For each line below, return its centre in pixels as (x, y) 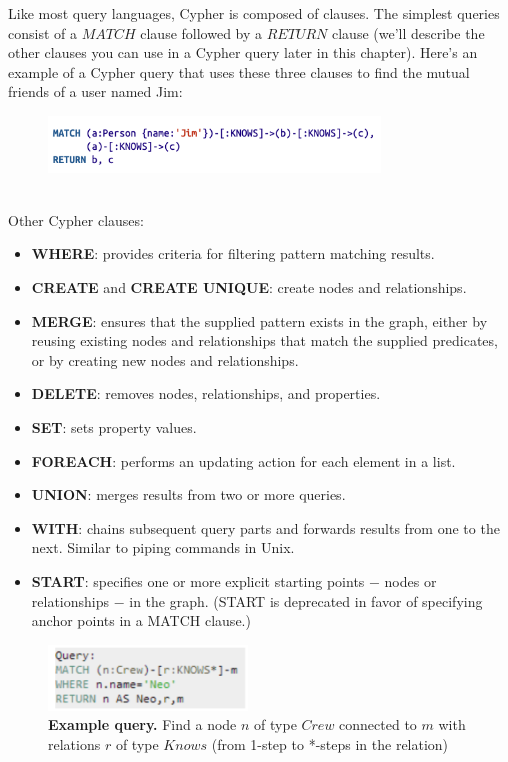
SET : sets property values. (114, 426)
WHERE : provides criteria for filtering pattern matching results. (233, 253)
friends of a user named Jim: (95, 91)
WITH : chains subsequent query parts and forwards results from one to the (265, 527)
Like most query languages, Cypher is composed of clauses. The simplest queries (254, 13)
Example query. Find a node (142, 724)
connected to (378, 724)
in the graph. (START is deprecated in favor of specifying (306, 600)
